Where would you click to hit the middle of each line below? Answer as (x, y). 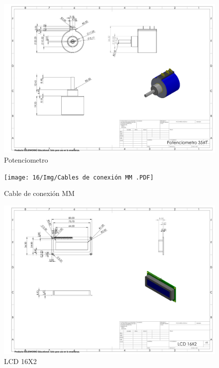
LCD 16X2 (20, 361)
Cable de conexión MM (39, 193)
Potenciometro (26, 159)
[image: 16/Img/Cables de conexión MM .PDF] (79, 177)
